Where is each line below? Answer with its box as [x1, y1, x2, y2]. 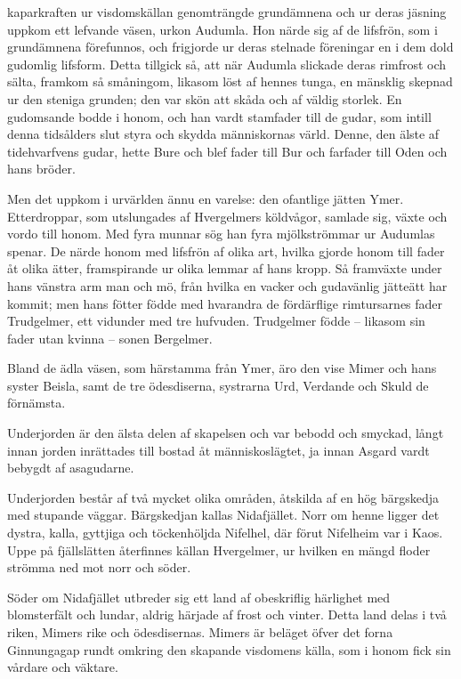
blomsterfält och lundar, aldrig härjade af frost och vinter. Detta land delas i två [7, 605, 447, 624]
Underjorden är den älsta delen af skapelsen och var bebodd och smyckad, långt [7, 424, 444, 442]
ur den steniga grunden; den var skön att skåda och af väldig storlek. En [7, 89, 402, 108]
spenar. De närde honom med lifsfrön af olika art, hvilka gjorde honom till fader [7, 241, 445, 260]
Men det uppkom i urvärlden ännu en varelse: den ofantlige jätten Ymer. [7, 189, 404, 207]
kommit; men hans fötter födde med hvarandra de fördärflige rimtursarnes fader [7, 294, 443, 312]
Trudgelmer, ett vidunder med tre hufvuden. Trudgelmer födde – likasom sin [7, 311, 425, 330]
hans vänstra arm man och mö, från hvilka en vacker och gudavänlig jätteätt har [7, 276, 448, 295]
